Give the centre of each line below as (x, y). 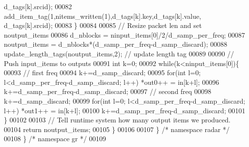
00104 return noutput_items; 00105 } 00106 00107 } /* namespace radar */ (117, 129)
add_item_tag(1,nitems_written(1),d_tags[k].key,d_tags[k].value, (103, 16)
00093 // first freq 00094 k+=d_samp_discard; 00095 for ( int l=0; (102, 73)
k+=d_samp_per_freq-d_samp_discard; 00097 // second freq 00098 (108, 91)
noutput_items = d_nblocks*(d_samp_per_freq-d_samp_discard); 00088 (116, 44)
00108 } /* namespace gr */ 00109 (55, 139)
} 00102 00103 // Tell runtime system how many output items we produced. (117, 120)
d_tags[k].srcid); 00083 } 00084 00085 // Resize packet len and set (103, 25)
